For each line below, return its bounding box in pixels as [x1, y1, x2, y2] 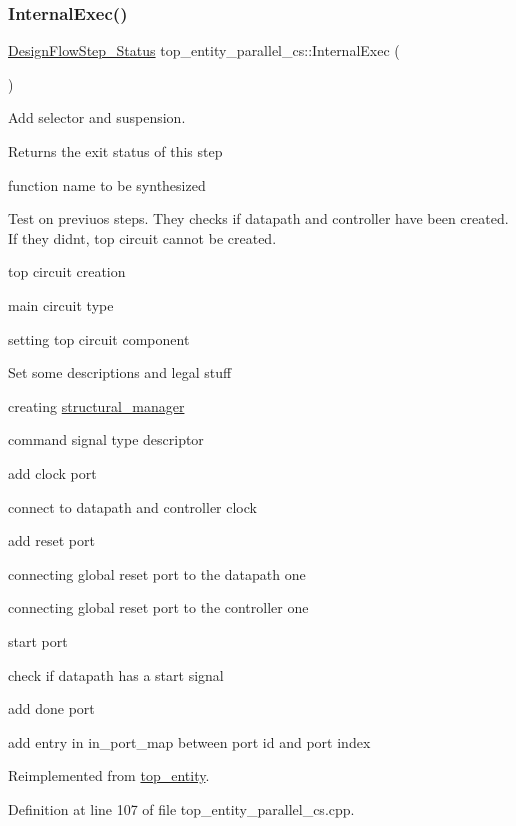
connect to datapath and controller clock [8, 496, 257, 517]
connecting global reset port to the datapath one [8, 563, 306, 584]
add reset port [8, 530, 95, 551]
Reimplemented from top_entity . [8, 765, 210, 786]
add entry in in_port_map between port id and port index [8, 731, 371, 752]
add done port [8, 698, 95, 719]
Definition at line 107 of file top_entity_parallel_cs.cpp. [8, 798, 355, 819]
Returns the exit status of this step [8, 141, 223, 161]
